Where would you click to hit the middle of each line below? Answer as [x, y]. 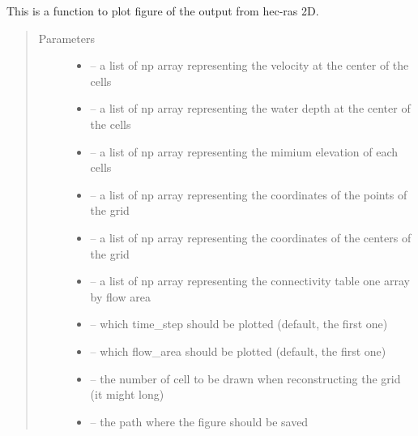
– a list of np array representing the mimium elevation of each [244, 151]
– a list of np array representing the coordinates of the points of [249, 194]
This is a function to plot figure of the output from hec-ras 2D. [163, 11]
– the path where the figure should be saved [199, 421]
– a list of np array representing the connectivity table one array [250, 281]
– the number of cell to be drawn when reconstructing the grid [245, 378]
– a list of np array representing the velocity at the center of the [250, 65]
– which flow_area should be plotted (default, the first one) [238, 351]
